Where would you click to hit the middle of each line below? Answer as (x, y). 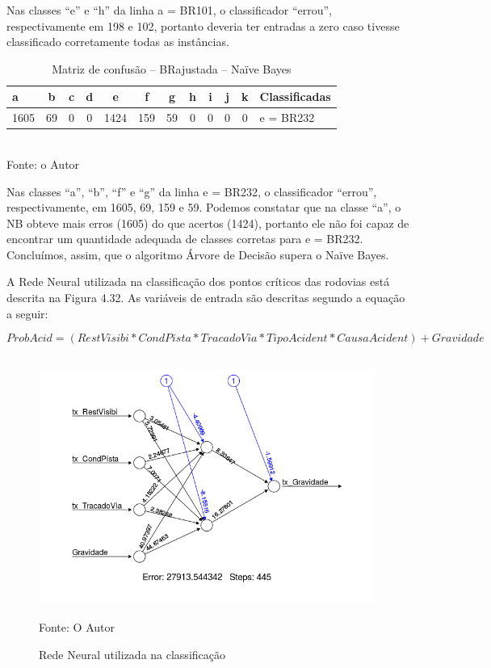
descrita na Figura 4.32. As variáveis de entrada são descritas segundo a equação (206, 298)
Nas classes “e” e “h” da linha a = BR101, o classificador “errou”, (170, 10)
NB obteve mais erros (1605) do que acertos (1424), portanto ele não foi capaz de (208, 223)
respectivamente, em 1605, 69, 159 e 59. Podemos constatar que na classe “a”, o (204, 207)
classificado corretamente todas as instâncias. (118, 42)
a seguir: (27, 313)
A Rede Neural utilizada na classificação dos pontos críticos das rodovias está (198, 281)
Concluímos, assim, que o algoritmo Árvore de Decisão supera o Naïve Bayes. (198, 254)
